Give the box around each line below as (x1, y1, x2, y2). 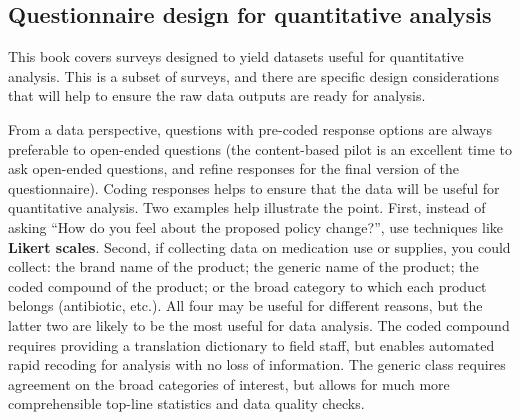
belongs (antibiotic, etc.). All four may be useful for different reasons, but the (8, 295, 483, 316)
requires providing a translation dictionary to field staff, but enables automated (8, 334, 495, 355)
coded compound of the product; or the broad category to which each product (8, 275, 487, 296)
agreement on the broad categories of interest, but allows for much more (8, 373, 450, 394)
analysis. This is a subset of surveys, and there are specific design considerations (8, 65, 500, 86)
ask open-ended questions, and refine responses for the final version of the (8, 158, 460, 179)
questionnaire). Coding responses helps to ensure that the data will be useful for (8, 177, 500, 198)
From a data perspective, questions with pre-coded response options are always (8, 118, 492, 139)
